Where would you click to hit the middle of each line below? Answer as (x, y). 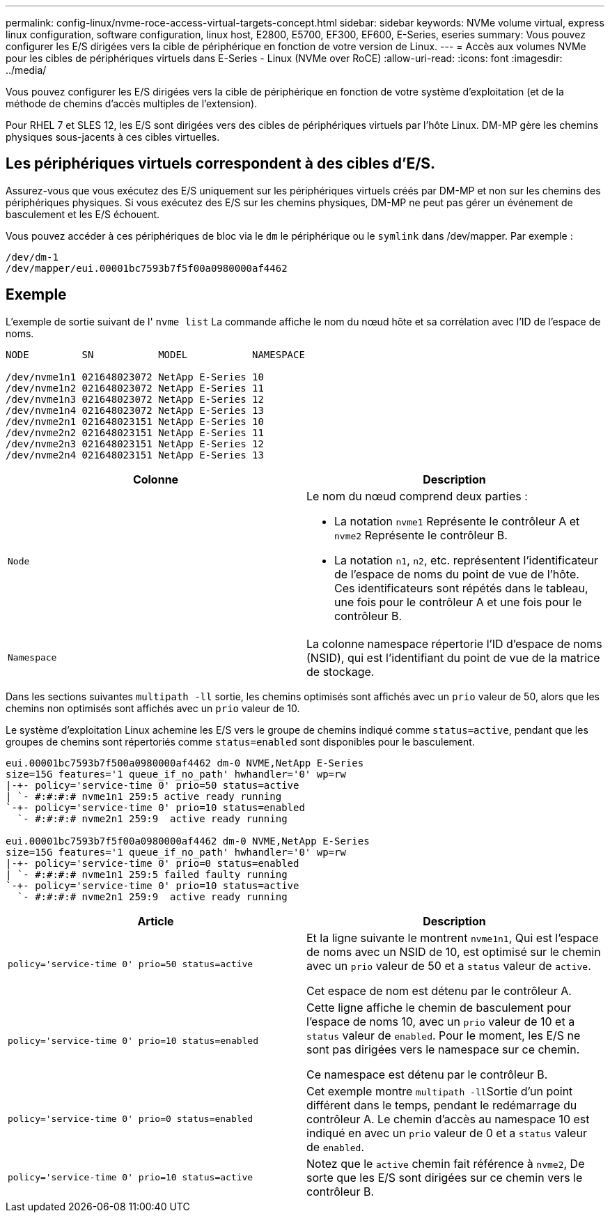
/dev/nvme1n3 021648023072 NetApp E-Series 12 (135, 399)
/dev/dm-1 (32, 257)
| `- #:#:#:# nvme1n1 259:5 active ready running (144, 796)
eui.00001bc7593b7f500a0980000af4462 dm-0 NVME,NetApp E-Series (185, 763)
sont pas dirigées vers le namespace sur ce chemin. (443, 1049)
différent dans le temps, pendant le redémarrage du (442, 1105)
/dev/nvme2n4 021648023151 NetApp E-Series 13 (135, 455)
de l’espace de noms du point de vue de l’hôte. (457, 574)
